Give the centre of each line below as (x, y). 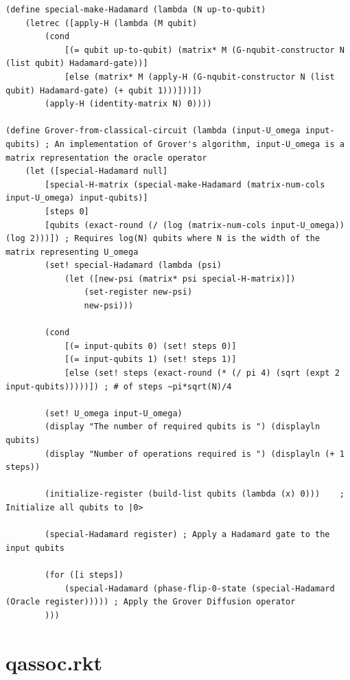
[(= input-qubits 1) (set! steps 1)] (150, 360)
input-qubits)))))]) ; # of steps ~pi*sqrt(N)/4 (119, 386)
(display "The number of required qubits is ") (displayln (183, 427)
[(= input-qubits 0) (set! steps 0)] (150, 346)
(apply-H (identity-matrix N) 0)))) (128, 104)
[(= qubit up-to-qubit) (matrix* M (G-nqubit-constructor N (204, 50)
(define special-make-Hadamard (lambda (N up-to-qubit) (136, 10)
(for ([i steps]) (84, 575)
